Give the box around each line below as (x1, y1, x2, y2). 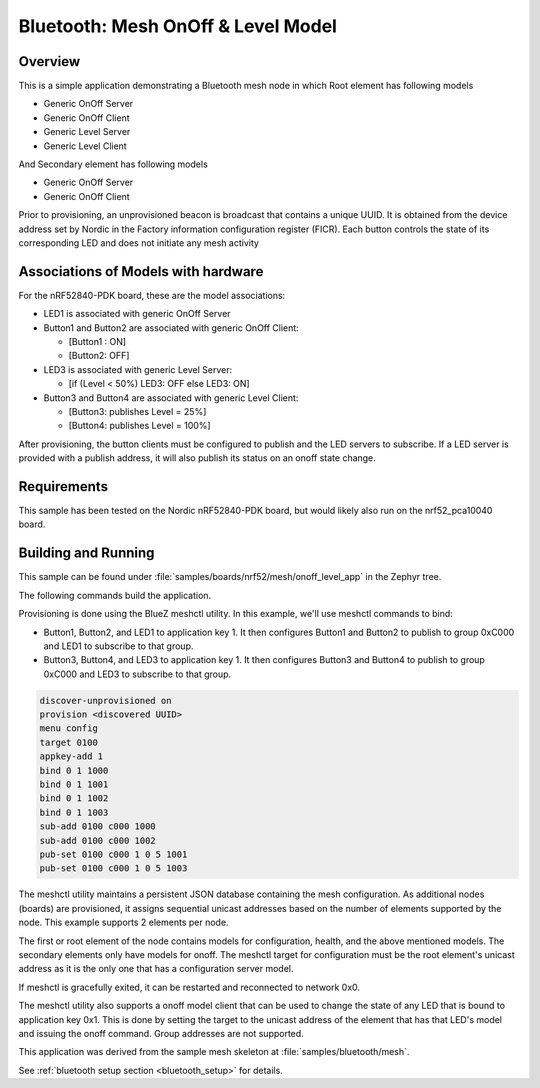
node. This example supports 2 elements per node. (18, 916, 229, 929)
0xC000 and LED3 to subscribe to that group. (43, 668, 232, 680)
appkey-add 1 (39, 751, 104, 762)
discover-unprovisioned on (39, 695, 172, 706)
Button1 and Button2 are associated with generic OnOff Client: (43, 321, 299, 334)
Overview (18, 53, 81, 70)
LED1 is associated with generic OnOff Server (43, 308, 231, 320)
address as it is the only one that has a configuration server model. (18, 963, 294, 975)
